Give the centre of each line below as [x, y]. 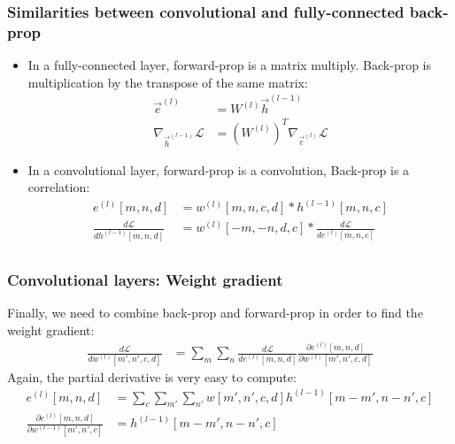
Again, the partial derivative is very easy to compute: [152, 376]
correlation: [59, 187]
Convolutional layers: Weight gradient [145, 279]
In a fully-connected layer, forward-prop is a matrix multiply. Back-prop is [230, 65]
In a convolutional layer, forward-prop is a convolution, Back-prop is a [219, 169]
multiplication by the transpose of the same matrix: [168, 82]
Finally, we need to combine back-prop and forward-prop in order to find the [215, 313]
